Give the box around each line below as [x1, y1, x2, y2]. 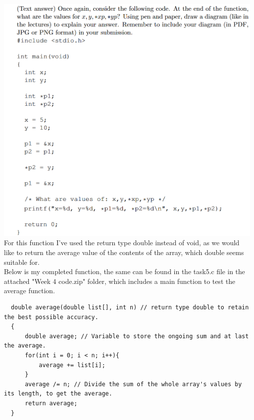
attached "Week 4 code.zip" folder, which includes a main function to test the [4, 276, 235, 286]
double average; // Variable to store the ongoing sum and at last [24, 332, 249, 340]
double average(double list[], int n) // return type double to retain [11, 303, 249, 311]
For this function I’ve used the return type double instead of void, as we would [4, 237, 240, 248]
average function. [4, 285, 55, 296]
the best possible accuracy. [4, 313, 99, 321]
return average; [24, 399, 78, 407]
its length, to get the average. [4, 390, 112, 397]
